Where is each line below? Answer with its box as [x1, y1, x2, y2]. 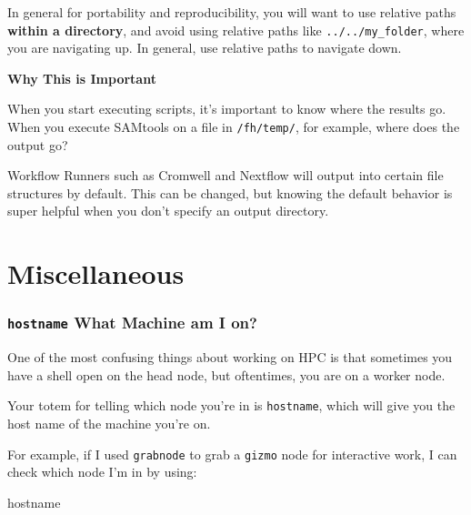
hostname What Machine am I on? [7, 311, 257, 334]
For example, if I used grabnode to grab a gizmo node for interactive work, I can [7, 444, 457, 463]
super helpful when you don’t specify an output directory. [7, 201, 329, 220]
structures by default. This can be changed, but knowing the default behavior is [7, 183, 453, 202]
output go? [7, 135, 68, 154]
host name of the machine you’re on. [7, 414, 211, 433]
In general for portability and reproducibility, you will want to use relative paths [7, 3, 456, 21]
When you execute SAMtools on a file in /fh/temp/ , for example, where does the [7, 117, 460, 136]
